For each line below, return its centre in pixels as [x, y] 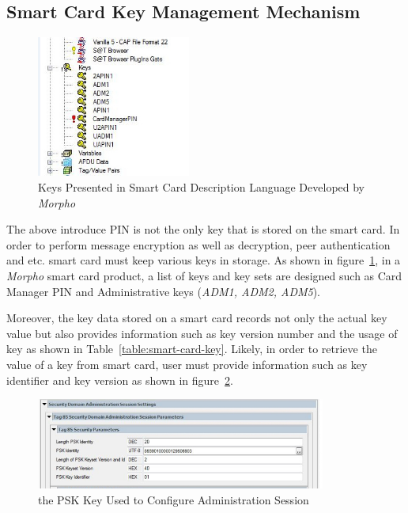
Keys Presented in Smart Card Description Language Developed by [201, 187]
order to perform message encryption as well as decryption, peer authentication [198, 244]
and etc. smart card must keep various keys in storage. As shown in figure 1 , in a [204, 260]
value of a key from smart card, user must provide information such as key [187, 364]
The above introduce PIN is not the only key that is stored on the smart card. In [203, 229]
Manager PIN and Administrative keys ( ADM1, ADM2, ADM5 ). [164, 291]
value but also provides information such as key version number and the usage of [202, 333]
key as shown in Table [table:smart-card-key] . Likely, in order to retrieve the [192, 349]
